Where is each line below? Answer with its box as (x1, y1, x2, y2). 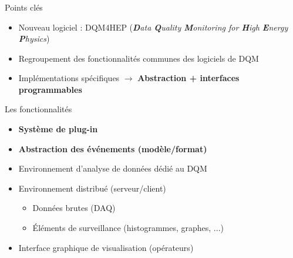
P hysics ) (18, 32, 50, 45)
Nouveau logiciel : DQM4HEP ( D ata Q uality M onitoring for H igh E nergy (18, 21, 288, 33)
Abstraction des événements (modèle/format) (18, 142, 207, 155)
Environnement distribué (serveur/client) (18, 182, 166, 194)
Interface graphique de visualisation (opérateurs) (18, 241, 194, 253)
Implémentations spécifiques (18, 72, 120, 84)
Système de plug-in (18, 123, 98, 135)
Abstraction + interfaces (137, 72, 240, 84)
